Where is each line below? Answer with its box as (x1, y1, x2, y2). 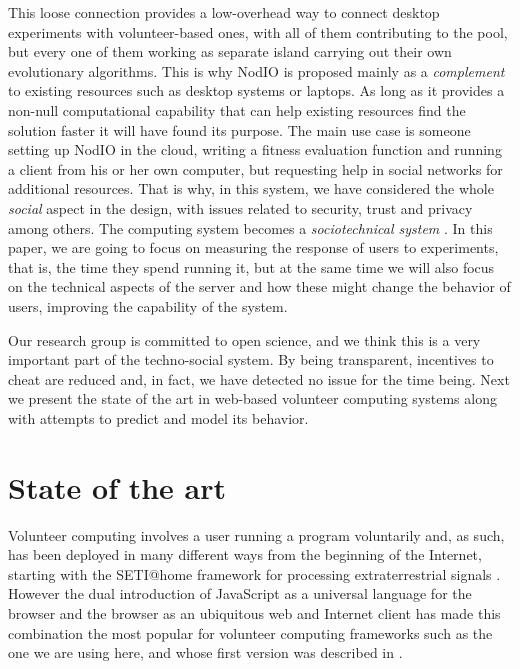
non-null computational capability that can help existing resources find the (8, 99, 466, 120)
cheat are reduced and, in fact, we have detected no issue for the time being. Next (8, 368, 510, 389)
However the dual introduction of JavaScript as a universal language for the (8, 583, 472, 604)
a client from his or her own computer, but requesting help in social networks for (8, 158, 503, 179)
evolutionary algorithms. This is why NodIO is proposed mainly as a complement (8, 60, 505, 81)
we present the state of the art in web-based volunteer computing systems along (8, 388, 497, 409)
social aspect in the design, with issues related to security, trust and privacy (8, 197, 473, 218)
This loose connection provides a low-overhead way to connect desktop (8, 2, 440, 22)
